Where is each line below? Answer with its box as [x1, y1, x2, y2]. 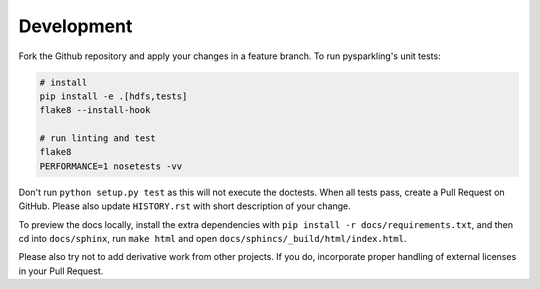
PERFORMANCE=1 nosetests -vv [39, 160, 183, 172]
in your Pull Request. [18, 265, 104, 277]
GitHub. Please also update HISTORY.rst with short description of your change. [18, 200, 352, 212]
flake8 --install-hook [39, 105, 151, 116]
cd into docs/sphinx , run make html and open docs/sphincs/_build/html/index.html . [18, 233, 407, 245]
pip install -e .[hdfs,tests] [39, 90, 188, 102]
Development [18, 15, 133, 37]
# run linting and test [39, 133, 157, 144]
